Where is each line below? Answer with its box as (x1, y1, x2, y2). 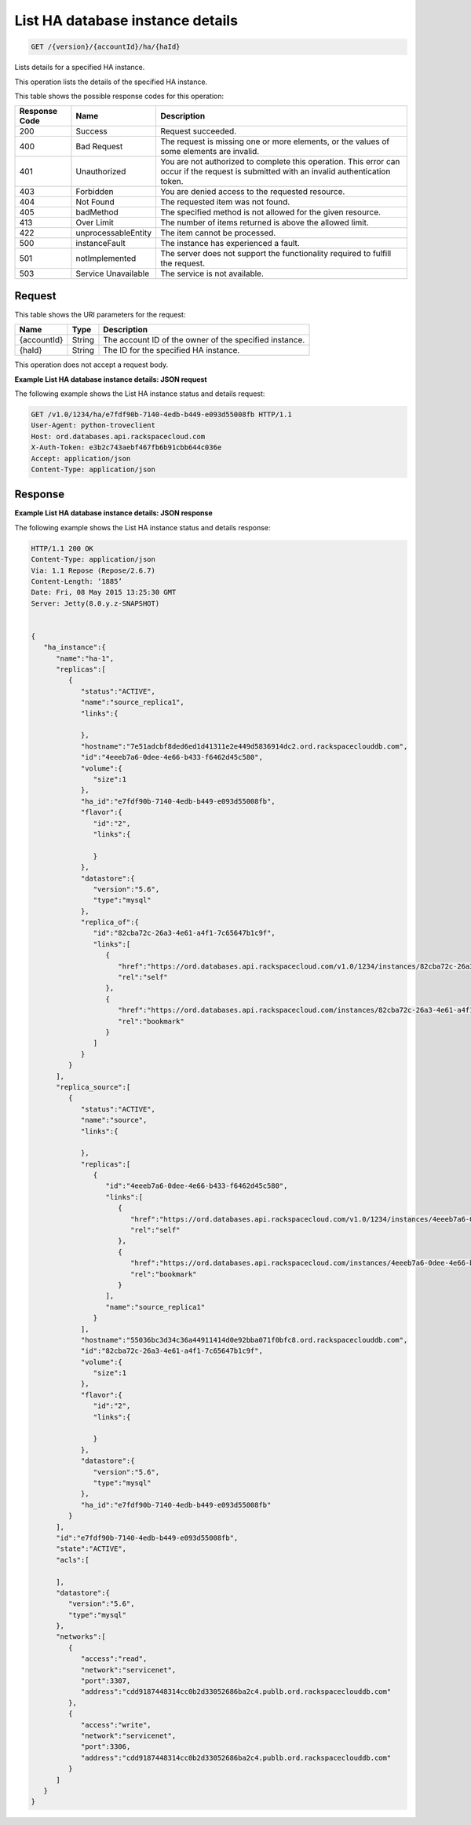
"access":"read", (80, 1655, 148, 1663)
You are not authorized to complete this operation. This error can (160, 156, 400, 167)
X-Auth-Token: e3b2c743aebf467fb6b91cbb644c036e (31, 443, 222, 452)
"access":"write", (80, 1721, 152, 1729)
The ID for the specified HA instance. (103, 345, 240, 356)
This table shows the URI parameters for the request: (14, 310, 186, 319)
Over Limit (75, 217, 114, 228)
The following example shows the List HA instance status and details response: (14, 522, 271, 532)
